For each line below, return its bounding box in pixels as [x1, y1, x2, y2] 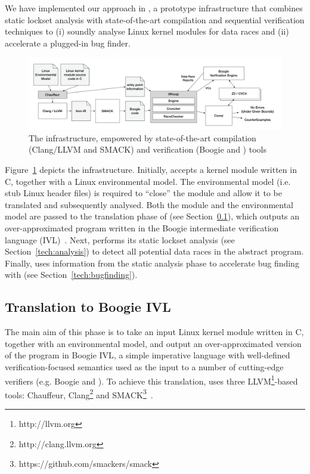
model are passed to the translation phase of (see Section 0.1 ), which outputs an [5, 210, 300, 222]
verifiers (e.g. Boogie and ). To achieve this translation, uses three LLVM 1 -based [5, 373, 298, 387]
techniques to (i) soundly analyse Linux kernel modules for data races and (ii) [5, 25, 289, 38]
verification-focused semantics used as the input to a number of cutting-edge [5, 360, 284, 373]
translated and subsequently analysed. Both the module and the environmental [5, 198, 294, 210]
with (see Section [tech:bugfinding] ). [5, 268, 138, 281]
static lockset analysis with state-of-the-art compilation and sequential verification [5, 13, 305, 26]
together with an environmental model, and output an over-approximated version [5, 337, 302, 349]
